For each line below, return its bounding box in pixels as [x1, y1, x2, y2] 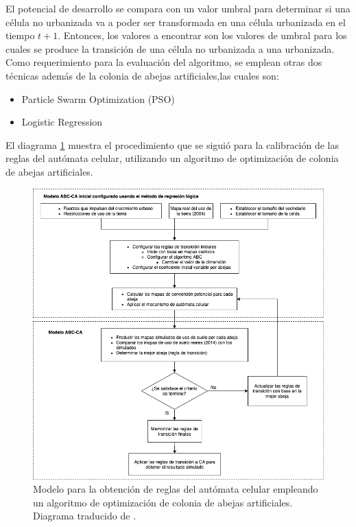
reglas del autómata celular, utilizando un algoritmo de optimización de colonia [5, 151, 339, 165]
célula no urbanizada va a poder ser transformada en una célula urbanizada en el [5, 14, 346, 29]
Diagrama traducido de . [33, 508, 137, 523]
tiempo [5, 28, 35, 43]
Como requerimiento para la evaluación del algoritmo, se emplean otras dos [5, 55, 322, 69]
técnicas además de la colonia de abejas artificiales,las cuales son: [5, 68, 279, 82]
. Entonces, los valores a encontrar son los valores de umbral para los [58, 28, 347, 43]
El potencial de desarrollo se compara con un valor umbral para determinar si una [5, 1, 351, 15]
